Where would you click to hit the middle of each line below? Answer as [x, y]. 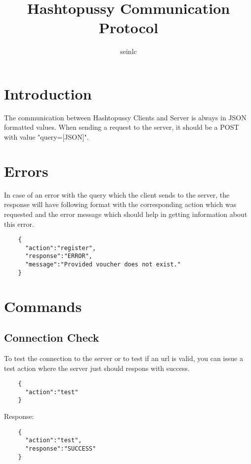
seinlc [128, 51]
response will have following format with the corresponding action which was [120, 204]
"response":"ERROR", [59, 256]
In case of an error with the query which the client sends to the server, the [117, 194]
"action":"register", [61, 248]
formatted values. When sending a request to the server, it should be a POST [122, 127]
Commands [43, 306]
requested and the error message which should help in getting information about [126, 214]
